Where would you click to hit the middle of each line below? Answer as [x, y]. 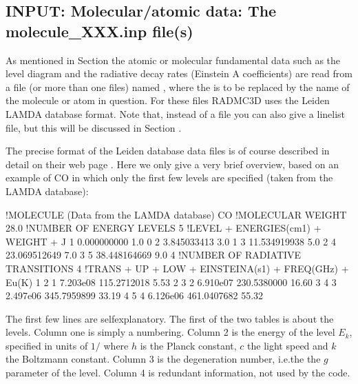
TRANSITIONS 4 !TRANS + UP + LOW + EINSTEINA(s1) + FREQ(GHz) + [177, 268]
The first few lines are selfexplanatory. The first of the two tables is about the [170, 318]
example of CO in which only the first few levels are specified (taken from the [169, 178]
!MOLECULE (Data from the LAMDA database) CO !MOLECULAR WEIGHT [176, 214]
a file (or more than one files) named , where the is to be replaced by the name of [178, 87]
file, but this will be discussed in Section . [94, 127]
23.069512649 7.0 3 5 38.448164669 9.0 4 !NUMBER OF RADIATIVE [154, 255]
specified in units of [47, 345]
